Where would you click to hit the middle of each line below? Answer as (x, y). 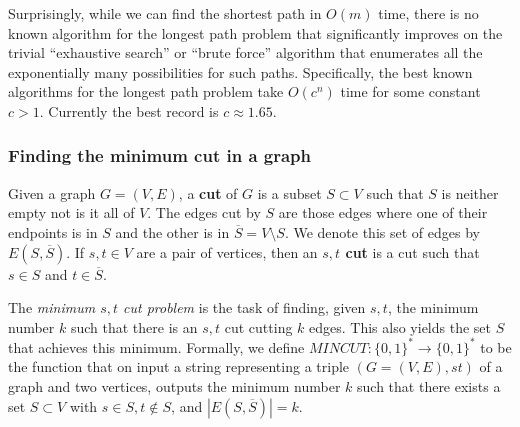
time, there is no (428, 13)
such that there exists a (429, 386)
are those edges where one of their (383, 212)
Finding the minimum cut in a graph (160, 155)
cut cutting (258, 326)
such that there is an (134, 326)
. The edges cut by (204, 212)
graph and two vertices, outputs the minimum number (174, 386)
